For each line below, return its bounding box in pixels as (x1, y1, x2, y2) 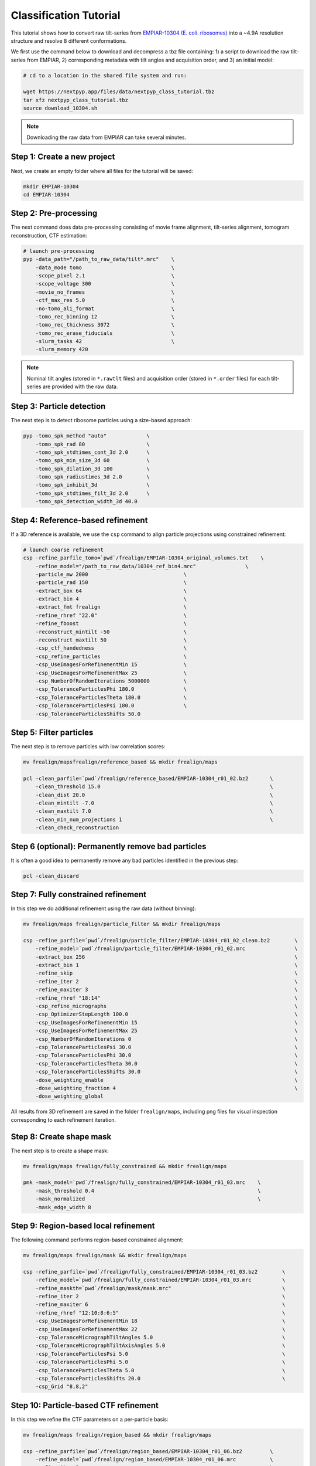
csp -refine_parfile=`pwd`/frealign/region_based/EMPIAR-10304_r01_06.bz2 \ (23, 1448, 273, 1454)
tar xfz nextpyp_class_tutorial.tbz (23, 97, 129, 103)
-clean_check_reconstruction (35, 824, 119, 831)
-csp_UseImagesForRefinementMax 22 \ (35, 1326, 286, 1332)
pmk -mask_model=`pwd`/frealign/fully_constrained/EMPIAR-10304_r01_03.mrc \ (23, 1179, 261, 1186)
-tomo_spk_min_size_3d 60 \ (35, 457, 150, 464)
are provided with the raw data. (42, 383, 118, 390)
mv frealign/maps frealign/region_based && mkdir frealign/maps (23, 1431, 212, 1438)
